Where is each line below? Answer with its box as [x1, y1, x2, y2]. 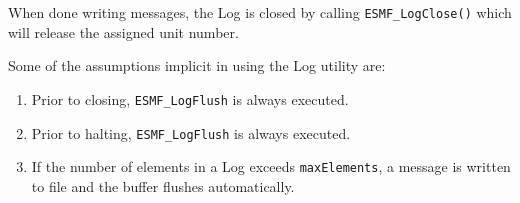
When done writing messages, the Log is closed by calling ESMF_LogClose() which [8, 2, 512, 22]
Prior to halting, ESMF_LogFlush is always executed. [31, 122, 351, 143]
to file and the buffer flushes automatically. [31, 175, 295, 196]
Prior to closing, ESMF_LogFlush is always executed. [31, 88, 349, 109]
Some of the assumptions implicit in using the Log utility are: [8, 55, 386, 76]
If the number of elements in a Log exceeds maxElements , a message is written [31, 156, 511, 177]
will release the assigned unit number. [8, 21, 239, 42]
